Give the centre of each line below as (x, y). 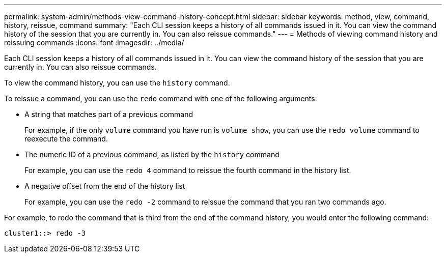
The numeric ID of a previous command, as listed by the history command (152, 154)
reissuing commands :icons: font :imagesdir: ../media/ (94, 42)
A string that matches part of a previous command (109, 114)
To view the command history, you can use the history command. (117, 83)
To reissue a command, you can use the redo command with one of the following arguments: (161, 98)
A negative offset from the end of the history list (105, 186)
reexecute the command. (66, 139)
